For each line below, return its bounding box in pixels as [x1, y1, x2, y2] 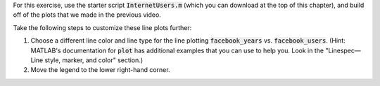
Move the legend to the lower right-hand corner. [30, 66, 170, 74]
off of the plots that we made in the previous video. [13, 10, 161, 19]
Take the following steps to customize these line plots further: [13, 23, 192, 31]
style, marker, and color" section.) [44, 56, 144, 64]
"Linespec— [324, 46, 362, 55]
